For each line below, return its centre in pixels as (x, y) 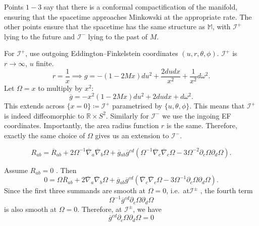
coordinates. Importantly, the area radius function (82, 125)
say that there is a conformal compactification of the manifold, (141, 7)
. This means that (217, 106)
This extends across (34, 106)
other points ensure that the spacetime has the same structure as (105, 26)
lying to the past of (118, 36)
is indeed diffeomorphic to (44, 115)
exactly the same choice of (45, 135)
